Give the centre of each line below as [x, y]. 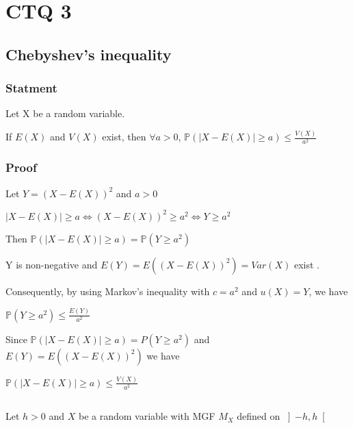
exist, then [124, 137]
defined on [259, 416]
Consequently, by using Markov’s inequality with [108, 291]
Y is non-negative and [52, 264]
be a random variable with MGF [147, 416]
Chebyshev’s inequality [89, 54]
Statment [31, 88]
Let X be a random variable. [65, 113]
